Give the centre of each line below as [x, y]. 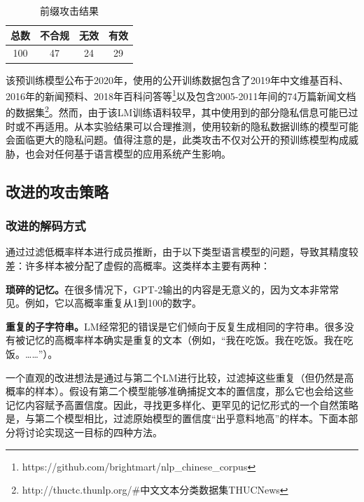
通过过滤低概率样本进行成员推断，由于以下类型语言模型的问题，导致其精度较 [182, 252]
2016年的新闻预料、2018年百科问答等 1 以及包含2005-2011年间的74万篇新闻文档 [181, 95]
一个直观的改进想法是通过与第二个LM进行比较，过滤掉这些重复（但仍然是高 [180, 377]
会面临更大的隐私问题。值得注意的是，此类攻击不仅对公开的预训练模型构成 [177, 140]
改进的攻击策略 [57, 191]
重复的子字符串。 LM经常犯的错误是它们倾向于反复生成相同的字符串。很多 [175, 326]
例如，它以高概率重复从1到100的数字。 [113, 303]
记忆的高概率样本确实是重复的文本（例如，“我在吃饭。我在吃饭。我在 [184, 340]
